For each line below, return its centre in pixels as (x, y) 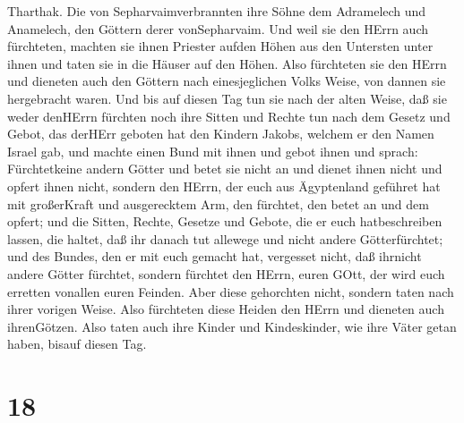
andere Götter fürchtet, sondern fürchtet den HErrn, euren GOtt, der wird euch (226, 273)
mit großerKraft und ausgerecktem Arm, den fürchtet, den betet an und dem (218, 203)
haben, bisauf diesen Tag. (77, 344)
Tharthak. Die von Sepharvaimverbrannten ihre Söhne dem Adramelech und (217, 11)
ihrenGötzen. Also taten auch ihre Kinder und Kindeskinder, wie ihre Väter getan (232, 326)
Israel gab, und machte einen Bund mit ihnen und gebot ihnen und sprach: (213, 151)
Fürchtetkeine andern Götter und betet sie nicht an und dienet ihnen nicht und (225, 169)
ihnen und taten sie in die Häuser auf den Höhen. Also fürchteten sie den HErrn (227, 63)
